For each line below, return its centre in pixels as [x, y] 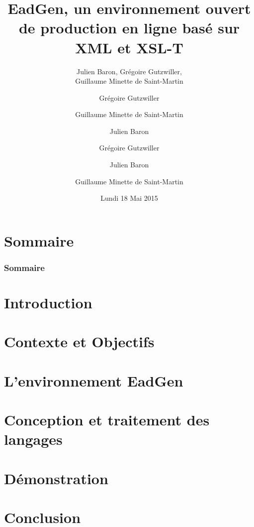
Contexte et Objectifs [79, 341]
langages [33, 439]
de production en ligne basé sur [129, 28]
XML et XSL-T [129, 47]
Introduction [48, 303]
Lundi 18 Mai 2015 [129, 198]
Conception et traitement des [107, 420]
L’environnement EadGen [94, 380]
